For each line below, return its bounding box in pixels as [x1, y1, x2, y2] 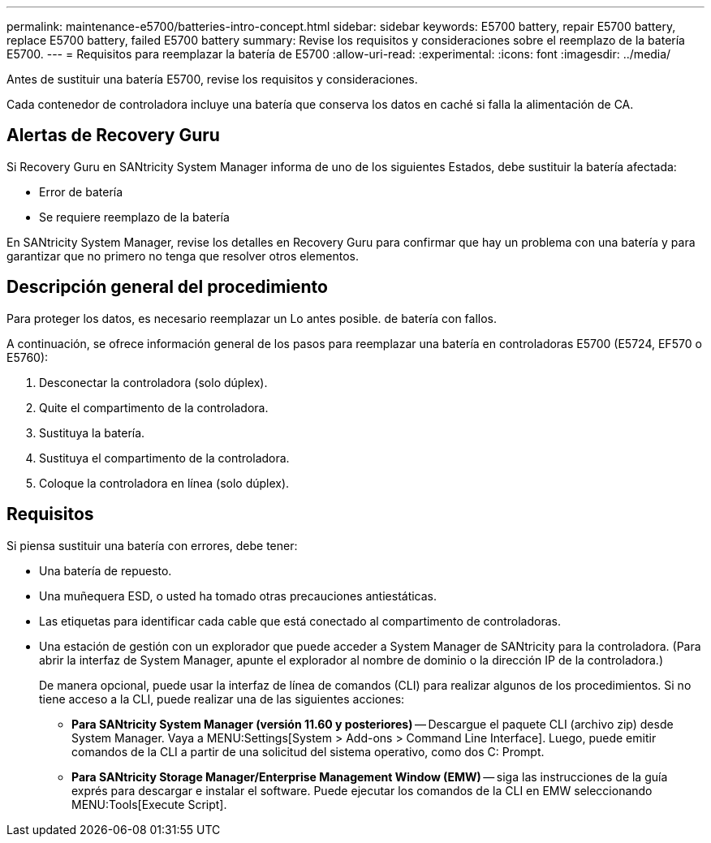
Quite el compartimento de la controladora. [39, 400, 269, 415]
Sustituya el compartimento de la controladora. [39, 450, 290, 465]
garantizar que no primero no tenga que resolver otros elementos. [6, 248, 359, 263]
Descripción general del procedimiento [6, 277, 328, 298]
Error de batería [39, 184, 123, 199]
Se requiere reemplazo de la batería [39, 209, 230, 224]
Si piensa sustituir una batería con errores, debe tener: [6, 538, 298, 553]
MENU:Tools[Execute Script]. [71, 797, 227, 811]
